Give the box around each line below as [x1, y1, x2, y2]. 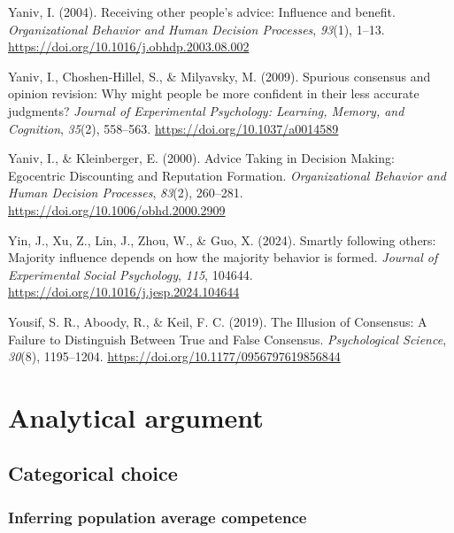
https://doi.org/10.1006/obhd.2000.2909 [8, 200, 226, 219]
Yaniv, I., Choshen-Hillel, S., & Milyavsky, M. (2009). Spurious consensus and [8, 66, 431, 85]
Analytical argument [8, 398, 264, 435]
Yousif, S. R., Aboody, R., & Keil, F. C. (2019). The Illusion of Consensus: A [8, 312, 427, 330]
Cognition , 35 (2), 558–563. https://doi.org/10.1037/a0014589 [8, 119, 339, 137]
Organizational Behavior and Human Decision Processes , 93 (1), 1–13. [8, 19, 385, 38]
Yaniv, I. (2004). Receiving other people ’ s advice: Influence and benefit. [8, 3, 396, 20]
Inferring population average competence [8, 506, 307, 528]
